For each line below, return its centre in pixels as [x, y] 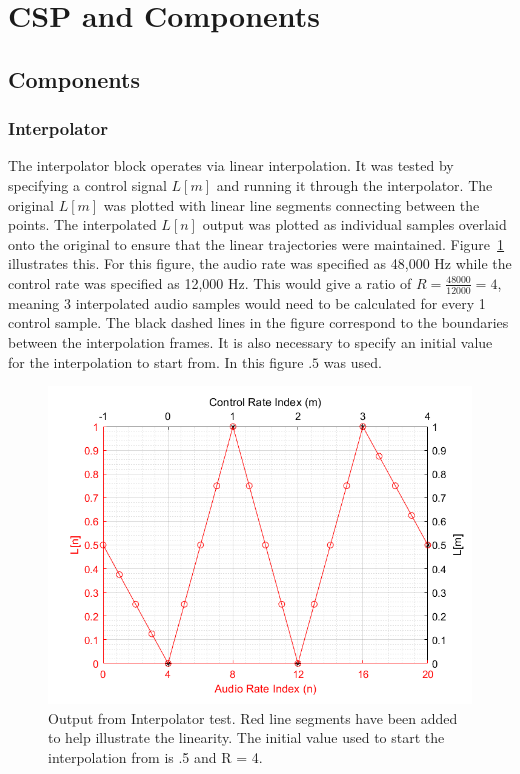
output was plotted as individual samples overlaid [354, 224]
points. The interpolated [82, 224]
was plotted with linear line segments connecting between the [291, 204]
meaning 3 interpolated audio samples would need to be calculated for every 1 [247, 302]
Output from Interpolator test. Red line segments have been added [253, 717]
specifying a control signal [87, 184]
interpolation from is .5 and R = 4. [155, 756]
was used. [352, 361]
